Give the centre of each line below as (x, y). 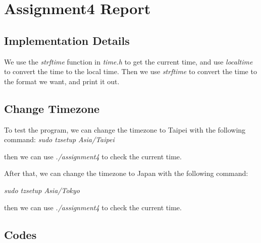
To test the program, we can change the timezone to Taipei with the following (125, 129)
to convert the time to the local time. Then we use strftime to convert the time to (130, 71)
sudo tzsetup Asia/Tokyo (42, 190)
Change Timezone (52, 108)
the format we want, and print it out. (62, 81)
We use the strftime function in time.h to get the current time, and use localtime (128, 61)
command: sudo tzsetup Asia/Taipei (59, 139)
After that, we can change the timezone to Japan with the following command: (126, 173)
